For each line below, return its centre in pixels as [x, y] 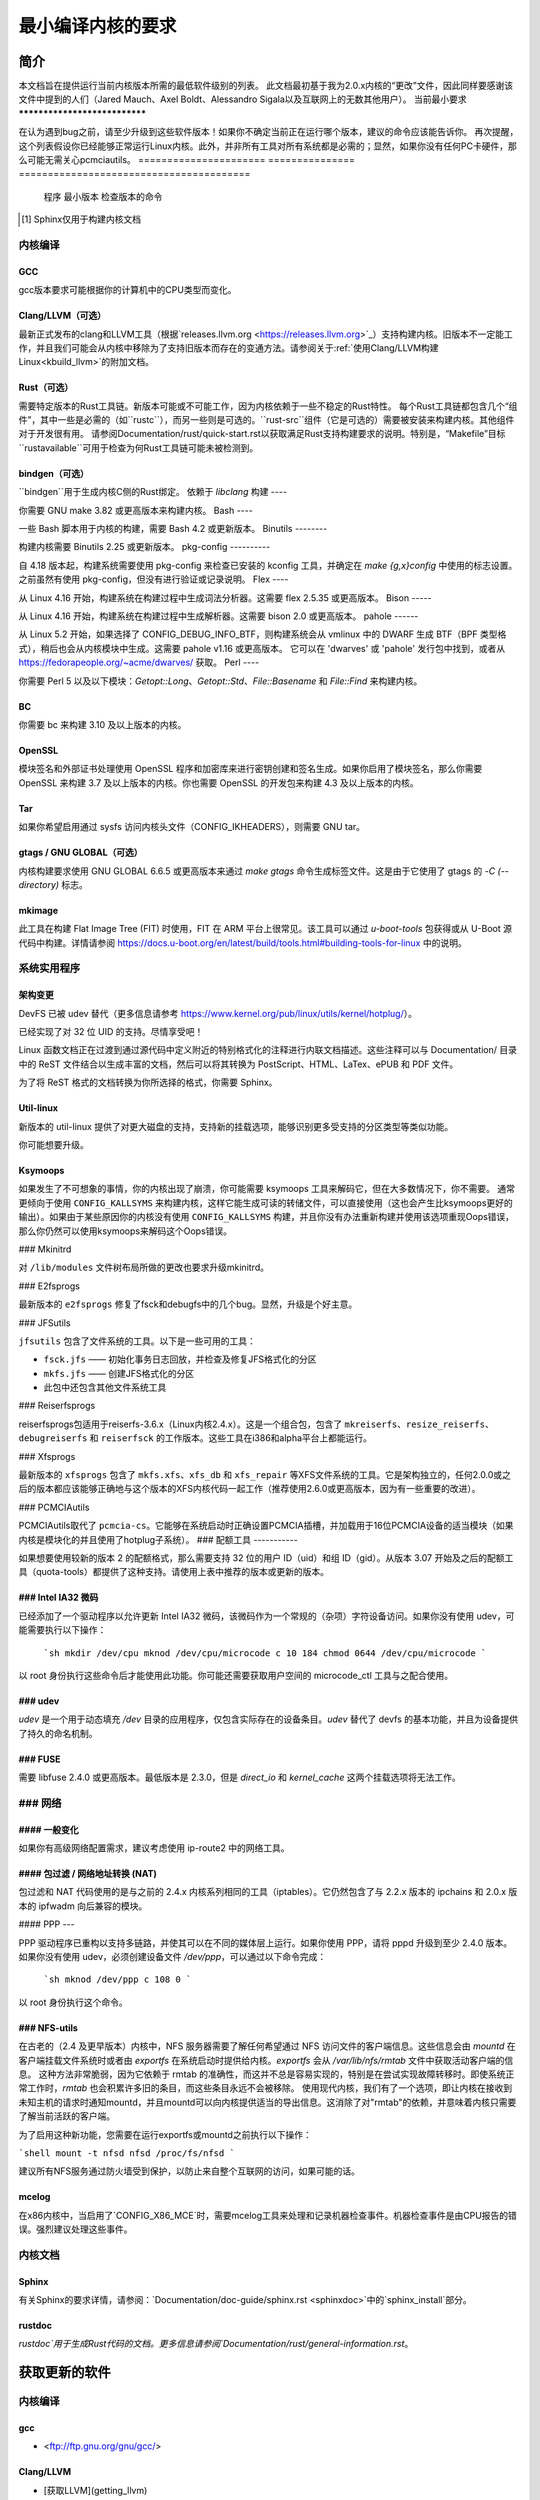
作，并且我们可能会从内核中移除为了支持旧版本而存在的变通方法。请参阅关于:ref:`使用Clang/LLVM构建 [228, 347]
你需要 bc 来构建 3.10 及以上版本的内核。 [102, 724]
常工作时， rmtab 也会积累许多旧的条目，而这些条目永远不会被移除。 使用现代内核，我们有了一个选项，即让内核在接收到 [265, 2088]
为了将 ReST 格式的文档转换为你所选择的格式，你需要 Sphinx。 [148, 1082]
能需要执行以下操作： [62, 1630]
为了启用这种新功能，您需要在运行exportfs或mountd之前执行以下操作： [165, 2134]
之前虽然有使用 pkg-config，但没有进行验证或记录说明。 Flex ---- [153, 579]
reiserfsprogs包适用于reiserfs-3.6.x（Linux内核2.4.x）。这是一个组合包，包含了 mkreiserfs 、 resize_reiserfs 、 [256, 1424]
